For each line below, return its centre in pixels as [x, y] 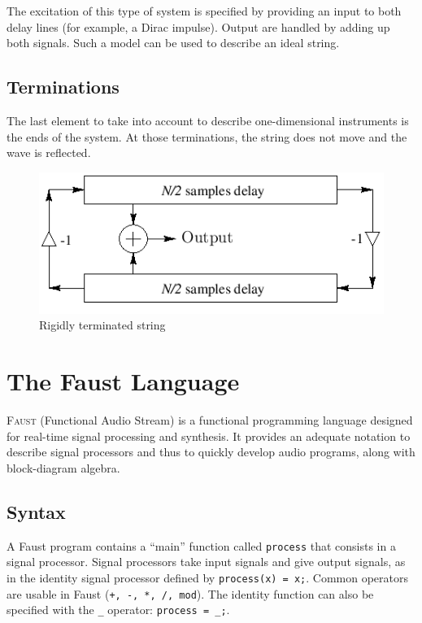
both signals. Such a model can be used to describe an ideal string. [173, 43]
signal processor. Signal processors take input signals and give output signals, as [206, 562]
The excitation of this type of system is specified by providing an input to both [204, 11]
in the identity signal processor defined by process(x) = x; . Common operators [208, 577]
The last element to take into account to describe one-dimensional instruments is [208, 120]
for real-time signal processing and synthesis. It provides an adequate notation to [209, 436]
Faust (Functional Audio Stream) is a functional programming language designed [210, 420]
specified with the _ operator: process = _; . [118, 610]
